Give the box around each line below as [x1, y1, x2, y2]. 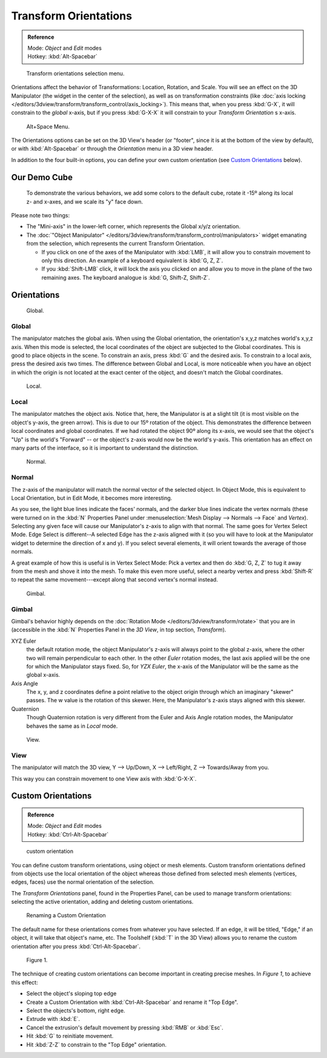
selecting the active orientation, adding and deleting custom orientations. [11, 898, 194, 906]
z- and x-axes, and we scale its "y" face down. [26, 198, 144, 205]
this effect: [11, 978, 38, 986]
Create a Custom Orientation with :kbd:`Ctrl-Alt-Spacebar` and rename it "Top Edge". [26, 999, 239, 1006]
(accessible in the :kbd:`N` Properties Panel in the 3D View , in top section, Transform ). [11, 626, 226, 634]
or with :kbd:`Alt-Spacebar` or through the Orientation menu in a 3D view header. [11, 145, 214, 152]
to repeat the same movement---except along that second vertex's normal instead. [11, 576, 218, 583]
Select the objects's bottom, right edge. [26, 1006, 125, 1014]
